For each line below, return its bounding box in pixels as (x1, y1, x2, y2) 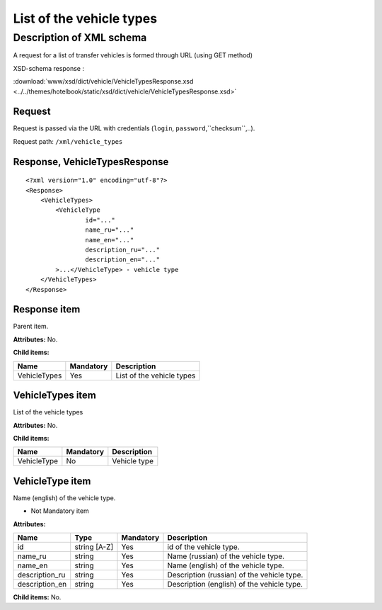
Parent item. (13, 322, 49, 331)
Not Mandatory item (30, 507, 90, 515)
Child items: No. (13, 593, 62, 601)
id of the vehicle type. (167, 542, 240, 552)
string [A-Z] (74, 542, 114, 552)
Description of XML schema (13, 31, 147, 44)
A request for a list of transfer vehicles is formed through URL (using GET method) (13, 51, 253, 60)
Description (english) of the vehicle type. (167, 580, 303, 589)
